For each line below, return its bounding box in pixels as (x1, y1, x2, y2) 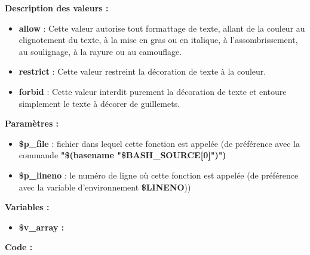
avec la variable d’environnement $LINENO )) (19, 180, 191, 193)
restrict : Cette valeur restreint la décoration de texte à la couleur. (19, 65, 266, 78)
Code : (5, 241, 33, 253)
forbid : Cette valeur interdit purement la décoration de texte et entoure (19, 85, 287, 97)
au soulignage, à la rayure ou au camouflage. (19, 45, 182, 57)
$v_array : (19, 220, 65, 233)
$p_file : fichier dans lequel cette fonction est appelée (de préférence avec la (19, 137, 300, 149)
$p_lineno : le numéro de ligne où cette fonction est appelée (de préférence (19, 168, 299, 181)
